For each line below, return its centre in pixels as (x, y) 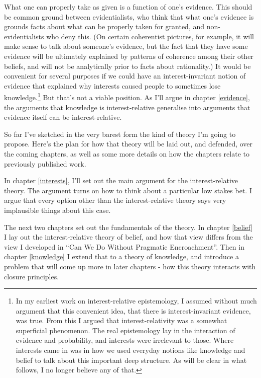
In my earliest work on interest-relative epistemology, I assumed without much (136, 301)
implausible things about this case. (57, 210)
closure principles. (32, 276)
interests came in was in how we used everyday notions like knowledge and (130, 350)
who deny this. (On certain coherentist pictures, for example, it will (150, 36)
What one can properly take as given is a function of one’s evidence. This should (128, 7)
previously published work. (45, 163)
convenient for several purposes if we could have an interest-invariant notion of (125, 76)
